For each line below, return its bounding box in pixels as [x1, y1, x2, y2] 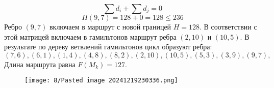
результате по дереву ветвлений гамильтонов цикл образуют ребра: [4, 41, 212, 52]
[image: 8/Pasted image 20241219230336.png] [24, 77, 178, 84]
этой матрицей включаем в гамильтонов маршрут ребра [4, 31, 177, 42]
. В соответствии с [200, 21, 257, 32]
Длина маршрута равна [4, 58, 76, 69]
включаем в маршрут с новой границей [49, 21, 171, 32]
